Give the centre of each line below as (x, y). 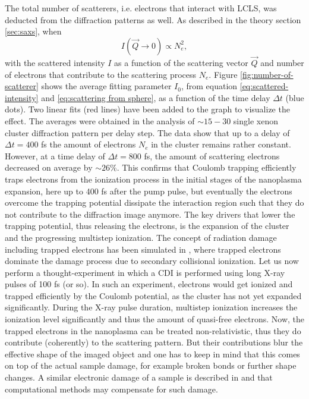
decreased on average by (49, 167)
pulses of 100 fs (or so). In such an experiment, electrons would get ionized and (149, 284)
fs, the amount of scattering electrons (212, 155)
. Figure (223, 74)
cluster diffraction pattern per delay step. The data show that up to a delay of (147, 132)
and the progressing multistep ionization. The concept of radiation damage (141, 237)
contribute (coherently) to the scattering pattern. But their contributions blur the (154, 342)
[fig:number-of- (267, 74)
